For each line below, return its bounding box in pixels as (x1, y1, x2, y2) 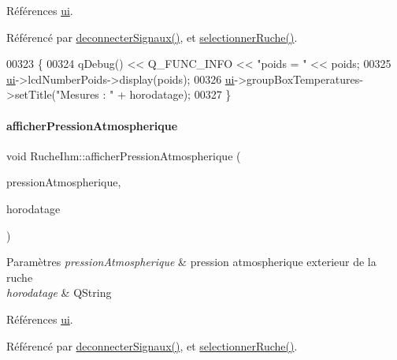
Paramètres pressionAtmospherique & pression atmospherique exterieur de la (6, 253, 377, 270)
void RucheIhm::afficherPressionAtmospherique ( (6, 147, 241, 163)
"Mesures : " (56, 86, 114, 103)
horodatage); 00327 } (129, 86, 232, 103)
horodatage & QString (6, 284, 112, 301)
